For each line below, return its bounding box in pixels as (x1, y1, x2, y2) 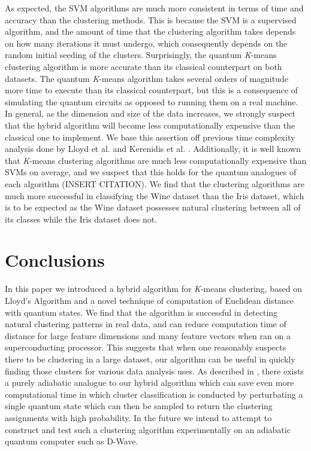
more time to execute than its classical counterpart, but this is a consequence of (5, 84, 298, 96)
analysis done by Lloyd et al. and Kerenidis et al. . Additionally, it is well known (5, 142, 301, 155)
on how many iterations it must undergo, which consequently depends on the (5, 36, 288, 49)
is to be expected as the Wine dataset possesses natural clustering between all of (5, 201, 301, 214)
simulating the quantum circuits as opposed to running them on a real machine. (5, 95, 298, 108)
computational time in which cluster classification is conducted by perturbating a (5, 388, 303, 400)
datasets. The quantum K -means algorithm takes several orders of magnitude (5, 72, 288, 84)
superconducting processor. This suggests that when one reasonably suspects (5, 341, 286, 354)
